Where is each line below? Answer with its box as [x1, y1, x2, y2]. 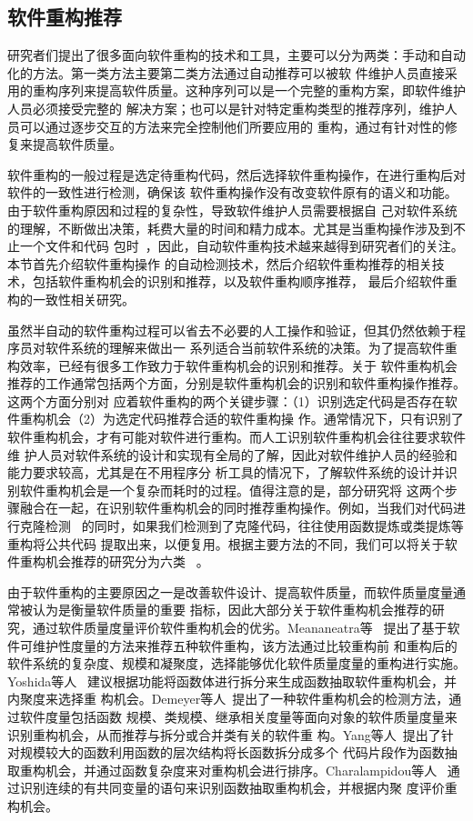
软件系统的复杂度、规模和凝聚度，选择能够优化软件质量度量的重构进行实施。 [7, 654, 466, 673]
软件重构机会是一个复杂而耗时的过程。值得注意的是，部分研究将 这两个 [19, 480, 445, 499]
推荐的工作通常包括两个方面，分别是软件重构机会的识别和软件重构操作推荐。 [7, 374, 466, 393]
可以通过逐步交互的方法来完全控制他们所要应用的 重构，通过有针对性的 [19, 116, 445, 135]
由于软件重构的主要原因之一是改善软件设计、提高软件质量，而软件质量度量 [7, 582, 453, 601]
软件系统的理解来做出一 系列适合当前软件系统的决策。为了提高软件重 [45, 338, 458, 357]
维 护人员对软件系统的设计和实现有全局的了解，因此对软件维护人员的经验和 [7, 445, 458, 464]
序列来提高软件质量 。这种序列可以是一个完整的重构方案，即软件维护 [57, 81, 466, 100]
